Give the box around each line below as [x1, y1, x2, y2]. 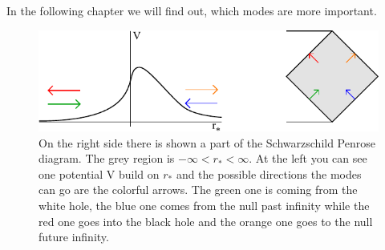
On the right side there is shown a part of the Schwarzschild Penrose [38, 134, 375, 151]
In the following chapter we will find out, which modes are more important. [6, 2, 377, 18]
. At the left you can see [249, 150, 367, 167]
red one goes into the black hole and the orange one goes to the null [38, 212, 373, 229]
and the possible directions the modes [176, 165, 362, 182]
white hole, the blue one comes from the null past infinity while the [38, 197, 370, 214]
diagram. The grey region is [38, 150, 175, 167]
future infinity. [38, 228, 109, 245]
